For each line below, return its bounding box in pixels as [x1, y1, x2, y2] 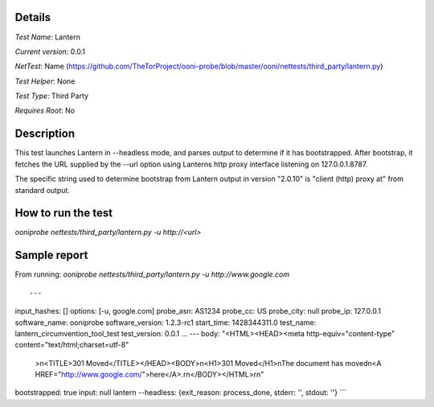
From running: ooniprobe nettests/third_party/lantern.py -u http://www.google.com [14, 269, 290, 279]
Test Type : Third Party [14, 91, 88, 101]
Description [14, 127, 76, 141]
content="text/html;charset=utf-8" [14, 340, 129, 350]
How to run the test [14, 206, 113, 220]
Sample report [14, 249, 88, 262]
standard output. [14, 185, 70, 195]
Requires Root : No [14, 105, 76, 116]
